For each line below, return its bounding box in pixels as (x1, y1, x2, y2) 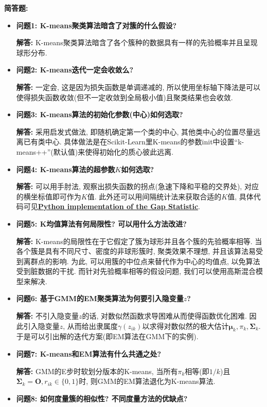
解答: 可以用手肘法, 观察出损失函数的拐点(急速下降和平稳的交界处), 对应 (16, 181, 259, 192)
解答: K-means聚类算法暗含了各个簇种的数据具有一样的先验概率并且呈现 (16, 37, 258, 48)
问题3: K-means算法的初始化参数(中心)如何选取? (16, 109, 183, 120)
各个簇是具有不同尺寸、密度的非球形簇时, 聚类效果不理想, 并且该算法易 (16, 246, 256, 256)
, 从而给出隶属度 (63, 320, 118, 331)
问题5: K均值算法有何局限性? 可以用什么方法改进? (16, 218, 187, 229)
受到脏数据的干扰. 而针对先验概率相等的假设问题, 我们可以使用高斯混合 (16, 266, 256, 276)
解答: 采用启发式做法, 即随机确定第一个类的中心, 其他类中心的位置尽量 (16, 126, 254, 137)
